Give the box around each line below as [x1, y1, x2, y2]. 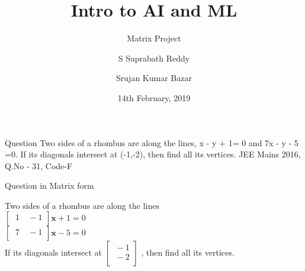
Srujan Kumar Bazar [116, 72, 192, 84]
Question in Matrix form [5, 179, 94, 192]
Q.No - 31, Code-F [5, 159, 73, 172]
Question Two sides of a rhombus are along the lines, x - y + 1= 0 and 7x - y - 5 [5, 136, 298, 149]
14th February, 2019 [117, 91, 191, 104]
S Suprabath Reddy [118, 51, 190, 64]
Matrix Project [127, 32, 181, 44]
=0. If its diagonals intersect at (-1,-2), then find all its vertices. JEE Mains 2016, [5, 148, 301, 160]
